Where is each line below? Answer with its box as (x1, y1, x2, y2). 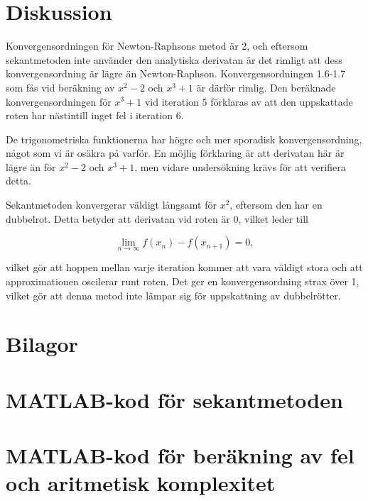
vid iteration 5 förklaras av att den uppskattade (144, 94, 353, 109)
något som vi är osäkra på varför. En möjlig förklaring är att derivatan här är (6, 145, 345, 160)
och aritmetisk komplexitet (6, 468, 276, 497)
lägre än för (6, 159, 56, 174)
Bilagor (6, 329, 78, 358)
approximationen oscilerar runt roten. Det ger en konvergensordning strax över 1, (6, 274, 359, 289)
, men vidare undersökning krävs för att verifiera (134, 159, 346, 174)
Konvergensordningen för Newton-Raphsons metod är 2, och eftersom (6, 38, 308, 53)
